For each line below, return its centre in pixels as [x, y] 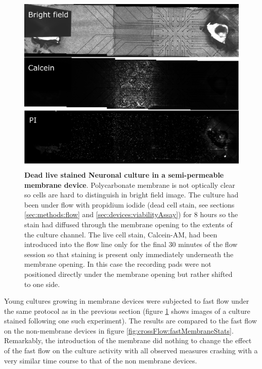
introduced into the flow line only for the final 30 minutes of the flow [131, 244]
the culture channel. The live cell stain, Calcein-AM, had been [121, 234]
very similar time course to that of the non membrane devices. [101, 360]
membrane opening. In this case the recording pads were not [118, 264]
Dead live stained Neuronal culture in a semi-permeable [124, 174]
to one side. [42, 284]
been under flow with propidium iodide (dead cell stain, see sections [129, 204]
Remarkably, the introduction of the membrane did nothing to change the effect [128, 340]
